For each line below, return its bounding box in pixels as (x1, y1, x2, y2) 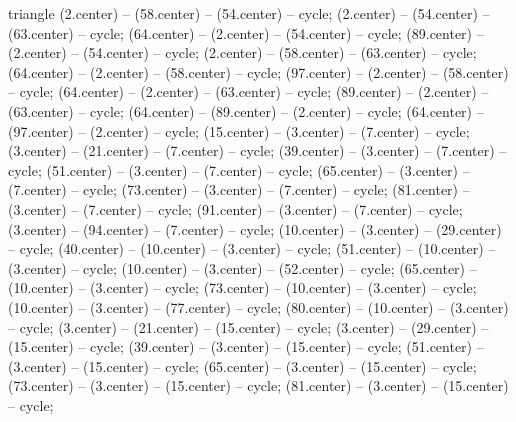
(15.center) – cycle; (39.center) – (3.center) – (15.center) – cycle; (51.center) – (8, 336, 484, 357)
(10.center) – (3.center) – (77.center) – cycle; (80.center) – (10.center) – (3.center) (8, 296, 509, 317)
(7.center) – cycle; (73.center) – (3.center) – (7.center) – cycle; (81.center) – (8, 179, 470, 200)
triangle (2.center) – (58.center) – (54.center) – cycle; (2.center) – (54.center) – (8, 3, 490, 23)
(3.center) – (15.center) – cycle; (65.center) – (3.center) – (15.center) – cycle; (8, 355, 477, 376)
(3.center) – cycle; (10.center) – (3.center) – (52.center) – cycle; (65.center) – (8, 257, 477, 278)
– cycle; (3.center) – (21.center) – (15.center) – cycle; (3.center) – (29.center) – (8, 316, 489, 337)
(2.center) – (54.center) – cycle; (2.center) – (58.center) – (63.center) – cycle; (8, 42, 477, 63)
